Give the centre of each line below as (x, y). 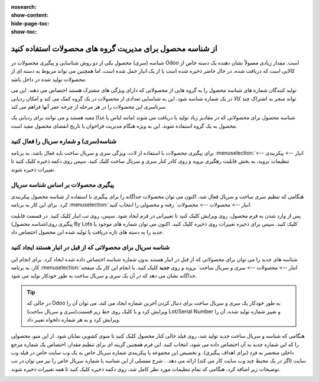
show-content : (30, 15)
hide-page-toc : (30, 23)
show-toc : (24, 32)
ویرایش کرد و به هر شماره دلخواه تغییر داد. (74, 319)
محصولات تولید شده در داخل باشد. (49, 79)
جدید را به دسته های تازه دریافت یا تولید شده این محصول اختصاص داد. (87, 232)
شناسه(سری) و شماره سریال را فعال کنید (64, 141)
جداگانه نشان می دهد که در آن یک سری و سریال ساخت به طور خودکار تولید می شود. (104, 276)
